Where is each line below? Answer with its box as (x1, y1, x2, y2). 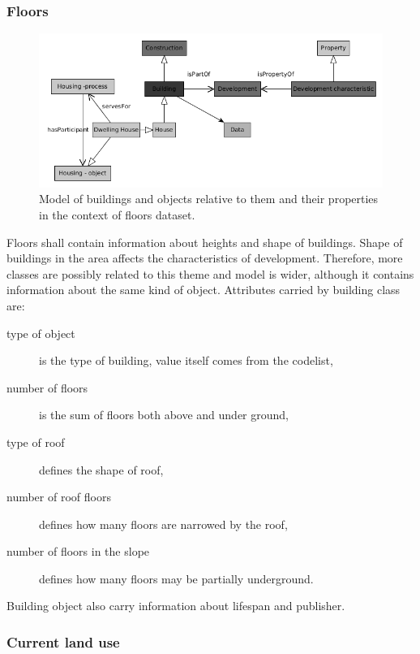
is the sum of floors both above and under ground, (39, 406, 289, 423)
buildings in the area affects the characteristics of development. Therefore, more (6, 249, 403, 266)
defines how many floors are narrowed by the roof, (39, 515, 288, 532)
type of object (6, 324, 75, 341)
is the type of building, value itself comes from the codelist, (39, 352, 333, 369)
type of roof (6, 433, 65, 450)
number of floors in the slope (6, 543, 150, 560)
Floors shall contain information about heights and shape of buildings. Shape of (6, 233, 403, 250)
